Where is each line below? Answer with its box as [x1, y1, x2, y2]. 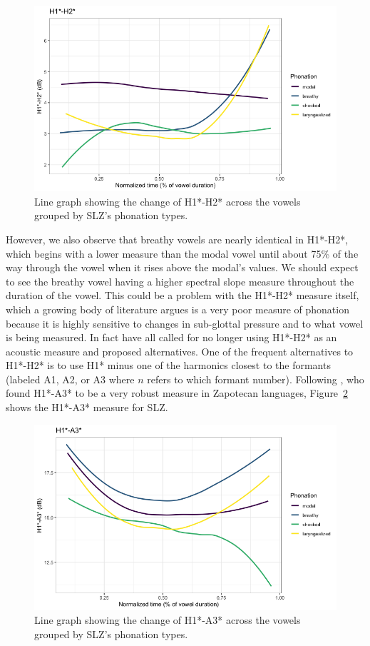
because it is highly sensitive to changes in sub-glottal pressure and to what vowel [6, 316, 364, 330]
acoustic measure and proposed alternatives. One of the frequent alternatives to [6, 343, 354, 358]
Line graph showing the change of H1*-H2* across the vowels [34, 193, 301, 208]
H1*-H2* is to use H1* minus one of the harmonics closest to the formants [6, 358, 331, 373]
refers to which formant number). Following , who [147, 371, 364, 386]
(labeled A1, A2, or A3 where [6, 371, 135, 386]
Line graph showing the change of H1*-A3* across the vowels [34, 612, 301, 627]
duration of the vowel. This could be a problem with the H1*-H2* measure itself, [6, 288, 359, 303]
